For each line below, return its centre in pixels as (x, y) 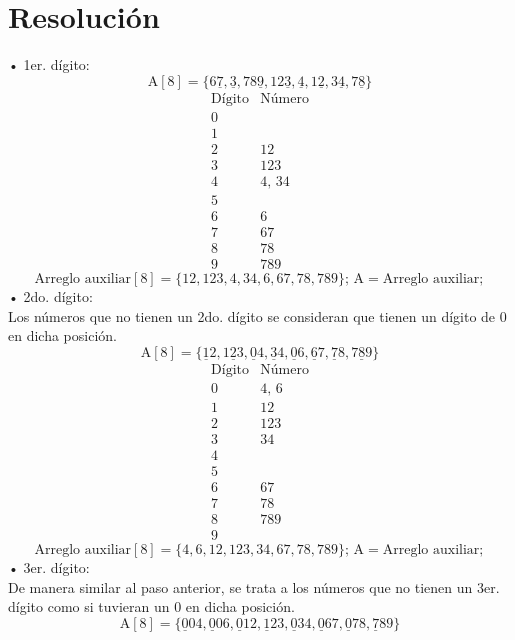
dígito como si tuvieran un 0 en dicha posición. (151, 606)
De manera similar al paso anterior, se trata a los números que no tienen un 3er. (254, 586)
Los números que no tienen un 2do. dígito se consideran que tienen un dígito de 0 (257, 315)
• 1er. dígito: (49, 64)
